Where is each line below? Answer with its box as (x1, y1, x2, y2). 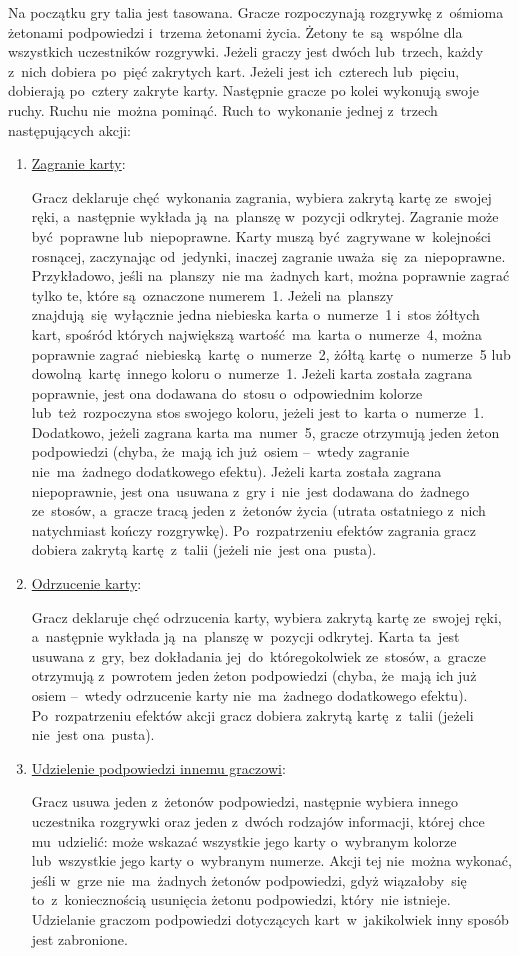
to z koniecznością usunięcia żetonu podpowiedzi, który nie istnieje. (31, 889, 451, 910)
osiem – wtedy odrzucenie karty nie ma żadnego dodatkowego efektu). (31, 685, 468, 705)
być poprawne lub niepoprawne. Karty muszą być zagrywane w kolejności (31, 225, 492, 246)
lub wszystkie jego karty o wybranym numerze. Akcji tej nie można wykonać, (31, 850, 512, 871)
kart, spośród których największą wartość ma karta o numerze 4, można (31, 323, 482, 344)
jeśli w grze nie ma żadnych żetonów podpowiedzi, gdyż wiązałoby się (31, 869, 467, 890)
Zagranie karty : (31, 153, 126, 174)
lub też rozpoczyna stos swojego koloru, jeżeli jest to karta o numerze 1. (31, 402, 485, 423)
